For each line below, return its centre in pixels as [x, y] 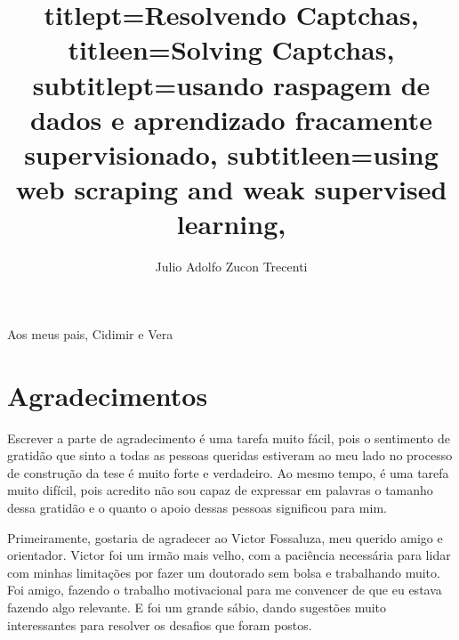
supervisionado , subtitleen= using [231, 154]
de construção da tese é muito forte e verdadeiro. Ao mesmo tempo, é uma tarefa [228, 472]
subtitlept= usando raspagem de [231, 84]
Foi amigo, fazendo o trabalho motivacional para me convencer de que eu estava [225, 590]
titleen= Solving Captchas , [231, 49]
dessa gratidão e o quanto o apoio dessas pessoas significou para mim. [197, 507]
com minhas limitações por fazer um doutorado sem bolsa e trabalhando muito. [224, 572]
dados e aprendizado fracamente [231, 119]
